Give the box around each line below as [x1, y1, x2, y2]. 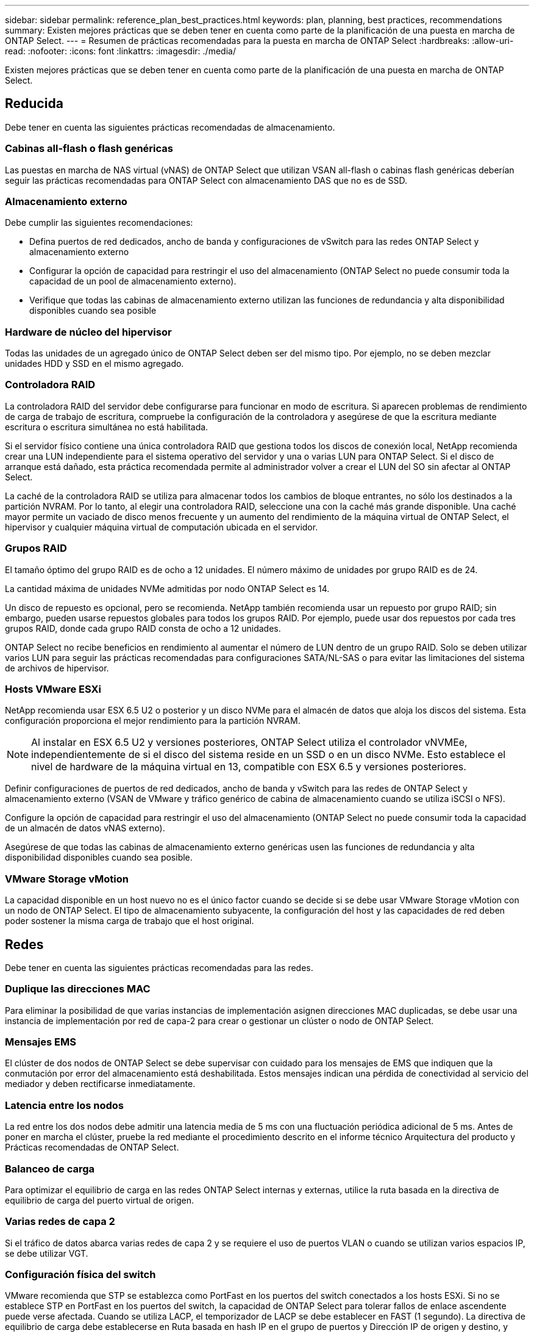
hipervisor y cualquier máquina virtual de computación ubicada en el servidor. [5, 521, 318, 532]
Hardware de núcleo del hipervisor [5, 325, 172, 338]
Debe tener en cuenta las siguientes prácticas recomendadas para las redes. [5, 962, 313, 973]
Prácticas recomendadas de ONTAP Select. [5, 1142, 179, 1153]
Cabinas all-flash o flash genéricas [5, 142, 173, 155]
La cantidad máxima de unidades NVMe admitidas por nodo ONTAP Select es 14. [5, 583, 330, 594]
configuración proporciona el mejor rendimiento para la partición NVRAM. [5, 715, 301, 726]
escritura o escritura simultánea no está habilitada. [5, 421, 208, 432]
